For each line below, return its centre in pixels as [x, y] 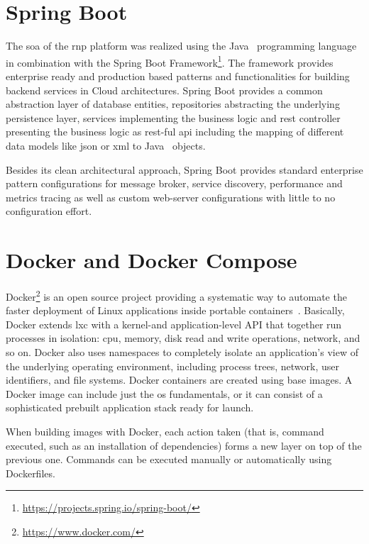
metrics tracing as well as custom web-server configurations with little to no [171, 197]
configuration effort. [49, 211]
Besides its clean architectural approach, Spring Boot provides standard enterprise [184, 169]
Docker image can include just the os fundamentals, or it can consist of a [164, 393]
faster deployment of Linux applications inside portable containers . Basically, [175, 310]
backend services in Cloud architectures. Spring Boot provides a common [164, 90]
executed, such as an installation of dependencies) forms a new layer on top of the [184, 445]
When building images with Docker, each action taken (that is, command [165, 432]
